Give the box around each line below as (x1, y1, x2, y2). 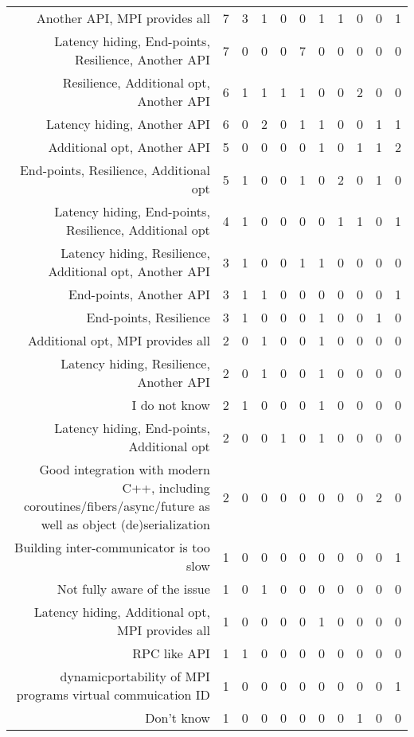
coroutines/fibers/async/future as (24, 497, 210, 515)
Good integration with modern (39, 460, 210, 478)
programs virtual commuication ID (16, 685, 210, 704)
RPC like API (132, 644, 210, 662)
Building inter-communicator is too (14, 538, 210, 556)
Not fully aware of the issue (57, 579, 210, 598)
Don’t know (145, 708, 210, 727)
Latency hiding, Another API (45, 115, 210, 133)
